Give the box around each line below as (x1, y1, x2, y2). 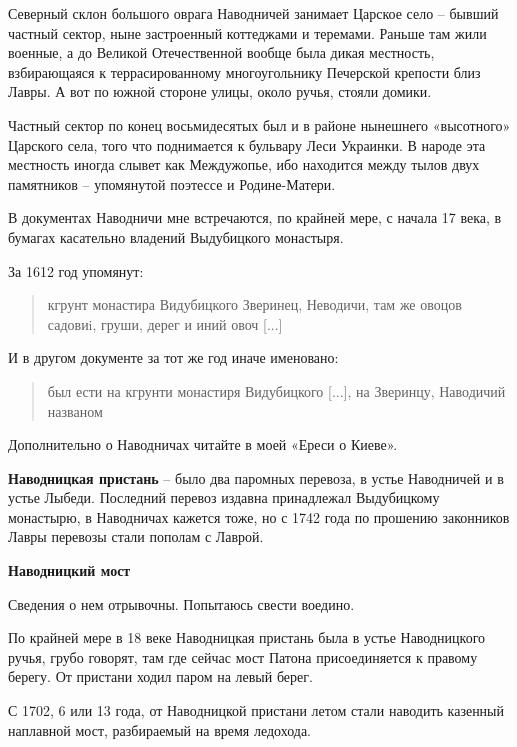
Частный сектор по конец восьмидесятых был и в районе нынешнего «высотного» (8, 114, 511, 135)
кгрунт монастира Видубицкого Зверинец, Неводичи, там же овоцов (47, 294, 462, 315)
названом (47, 400, 103, 421)
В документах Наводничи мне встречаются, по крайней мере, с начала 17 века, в (8, 207, 502, 228)
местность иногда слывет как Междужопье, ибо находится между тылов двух (8, 154, 480, 175)
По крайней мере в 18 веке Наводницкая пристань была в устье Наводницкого (8, 627, 486, 648)
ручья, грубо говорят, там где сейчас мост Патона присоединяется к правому (8, 646, 478, 667)
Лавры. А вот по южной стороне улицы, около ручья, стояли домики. (8, 81, 432, 102)
